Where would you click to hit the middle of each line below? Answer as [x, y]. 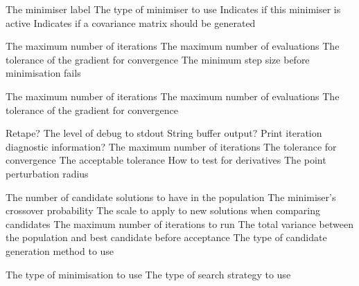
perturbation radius [47, 173]
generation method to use [60, 250]
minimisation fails [43, 73]
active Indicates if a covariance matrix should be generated [131, 22]
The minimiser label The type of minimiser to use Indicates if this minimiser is [173, 9]
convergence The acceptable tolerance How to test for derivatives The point [166, 160]
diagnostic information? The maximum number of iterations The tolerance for [171, 146]
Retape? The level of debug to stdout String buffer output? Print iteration [164, 133]
